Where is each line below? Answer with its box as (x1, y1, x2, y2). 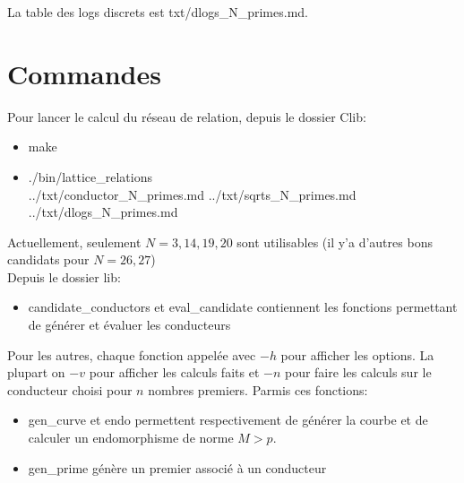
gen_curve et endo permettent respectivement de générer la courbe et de (28, 410, 428, 429)
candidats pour (7, 250, 90, 269)
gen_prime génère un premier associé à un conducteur (28, 458, 327, 477)
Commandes (7, 55, 161, 91)
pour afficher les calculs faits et (89, 363, 260, 382)
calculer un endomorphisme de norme (28, 428, 234, 447)
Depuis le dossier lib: (7, 267, 121, 286)
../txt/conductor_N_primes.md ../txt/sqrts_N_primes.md (28, 185, 357, 203)
